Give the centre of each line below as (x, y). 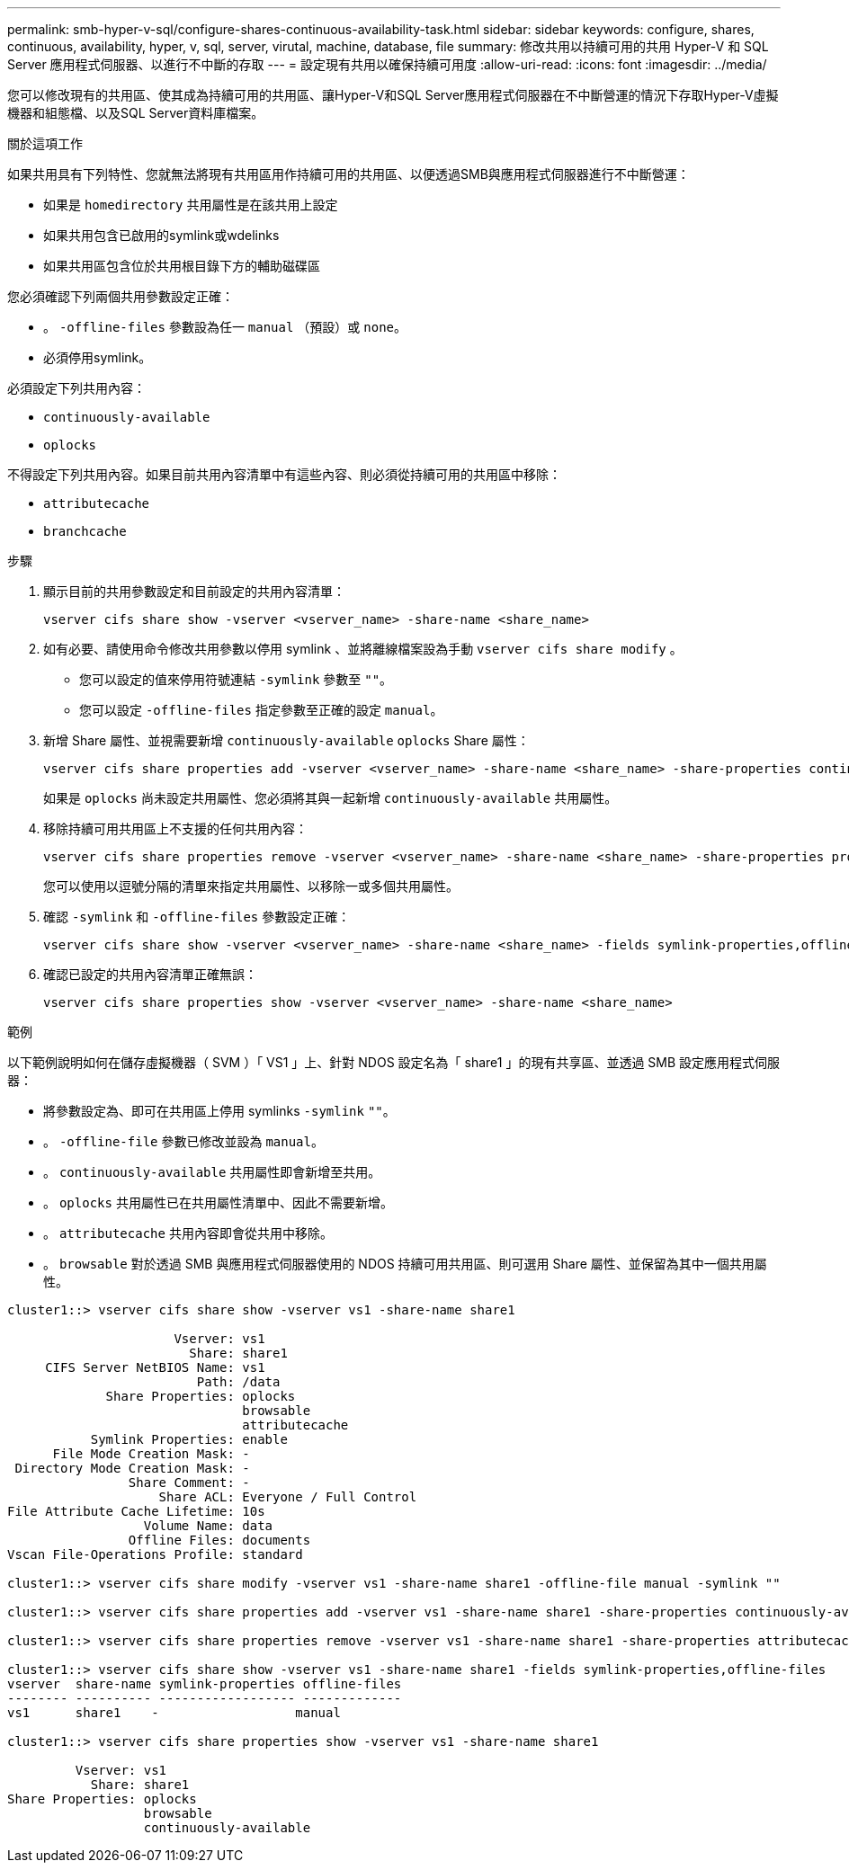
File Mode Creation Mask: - (151, 1454)
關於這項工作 (45, 143)
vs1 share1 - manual (174, 1713)
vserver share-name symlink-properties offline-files (205, 1684)
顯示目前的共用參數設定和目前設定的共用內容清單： (194, 591)
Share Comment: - (189, 1483)
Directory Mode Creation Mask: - (132, 1468)
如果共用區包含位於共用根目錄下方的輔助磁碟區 (182, 266)
